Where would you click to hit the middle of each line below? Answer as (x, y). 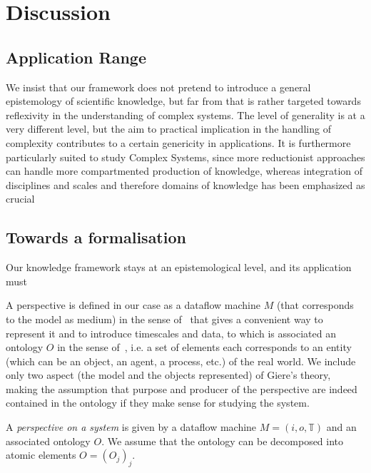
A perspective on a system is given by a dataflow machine (131, 427)
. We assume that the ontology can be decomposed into (223, 441)
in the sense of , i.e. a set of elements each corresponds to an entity (204, 347)
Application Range (76, 57)
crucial (20, 199)
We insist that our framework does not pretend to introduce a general (158, 87)
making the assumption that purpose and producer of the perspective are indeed (182, 388)
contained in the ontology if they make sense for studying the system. (158, 403)
